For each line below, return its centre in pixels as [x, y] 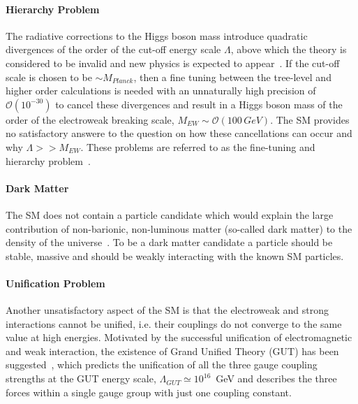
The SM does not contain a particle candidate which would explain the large [170, 214]
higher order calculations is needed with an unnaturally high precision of [161, 91]
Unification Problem [55, 283]
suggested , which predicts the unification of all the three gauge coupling [162, 365]
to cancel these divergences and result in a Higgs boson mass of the [199, 104]
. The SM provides [310, 119]
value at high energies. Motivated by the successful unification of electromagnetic [179, 337]
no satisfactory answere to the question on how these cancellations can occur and [179, 133]
